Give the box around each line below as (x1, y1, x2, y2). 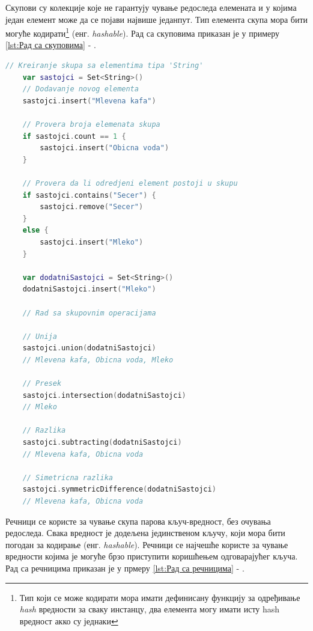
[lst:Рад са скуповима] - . (5, 38, 96, 51)
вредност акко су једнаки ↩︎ (19, 614, 118, 627)
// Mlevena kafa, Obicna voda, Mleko (22, 355, 174, 364)
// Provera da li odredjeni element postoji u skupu (22, 178, 238, 187)
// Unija (22, 332, 57, 341)
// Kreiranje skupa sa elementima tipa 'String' (5, 61, 204, 70)
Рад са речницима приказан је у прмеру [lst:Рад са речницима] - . (5, 561, 245, 574)
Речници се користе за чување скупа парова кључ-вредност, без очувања (5, 514, 271, 527)
